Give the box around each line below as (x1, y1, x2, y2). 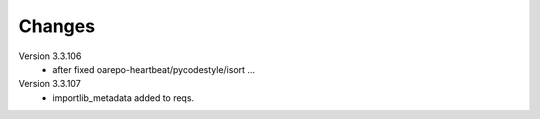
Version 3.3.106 (18, 50, 82, 62)
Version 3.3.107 (18, 78, 82, 90)
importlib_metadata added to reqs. (52, 91, 195, 104)
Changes (18, 15, 95, 37)
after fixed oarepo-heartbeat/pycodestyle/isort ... (52, 63, 255, 75)
